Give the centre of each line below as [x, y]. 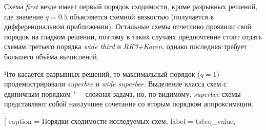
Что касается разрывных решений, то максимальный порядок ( [102, 73]
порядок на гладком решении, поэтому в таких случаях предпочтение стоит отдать [133, 36]
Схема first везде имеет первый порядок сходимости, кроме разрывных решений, [131, 6]
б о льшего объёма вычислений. [52, 56]
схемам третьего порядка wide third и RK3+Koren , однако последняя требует [126, 46]
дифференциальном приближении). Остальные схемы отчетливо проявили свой [128, 26]
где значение [24, 16]
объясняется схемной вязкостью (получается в [142, 16]
